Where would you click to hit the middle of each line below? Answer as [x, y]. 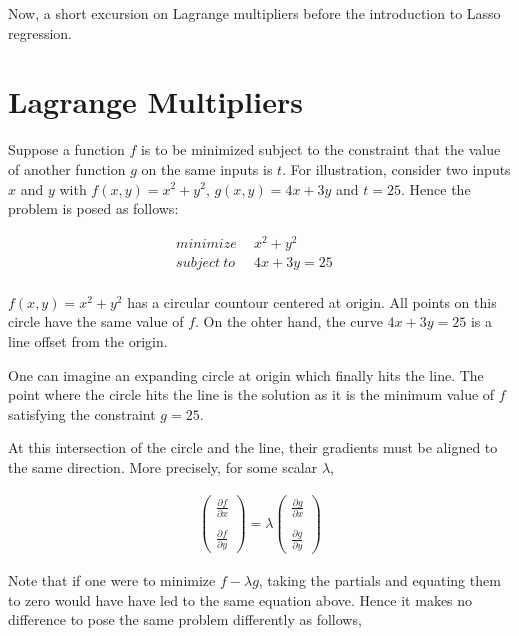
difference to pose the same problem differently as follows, [185, 619]
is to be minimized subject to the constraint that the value [320, 149]
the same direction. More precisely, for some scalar [163, 467]
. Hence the [436, 188]
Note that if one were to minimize [112, 580]
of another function [67, 168]
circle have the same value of [96, 321]
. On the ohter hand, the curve [289, 321]
